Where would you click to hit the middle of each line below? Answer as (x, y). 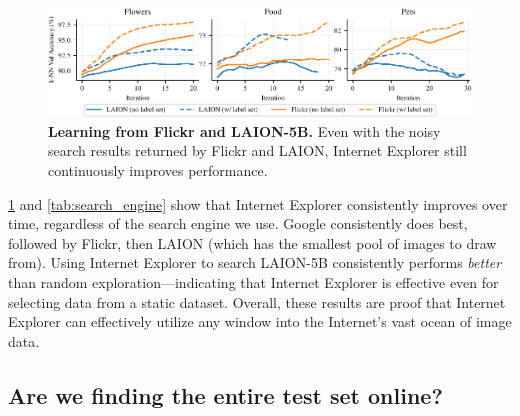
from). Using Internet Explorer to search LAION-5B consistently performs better (255, 262)
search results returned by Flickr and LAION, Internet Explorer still (257, 150)
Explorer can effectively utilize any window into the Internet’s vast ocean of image (260, 321)
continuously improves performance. (158, 169)
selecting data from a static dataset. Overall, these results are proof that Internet (257, 301)
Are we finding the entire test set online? (225, 394)
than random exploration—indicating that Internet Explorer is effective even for (253, 281)
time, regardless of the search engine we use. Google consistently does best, (238, 223)
